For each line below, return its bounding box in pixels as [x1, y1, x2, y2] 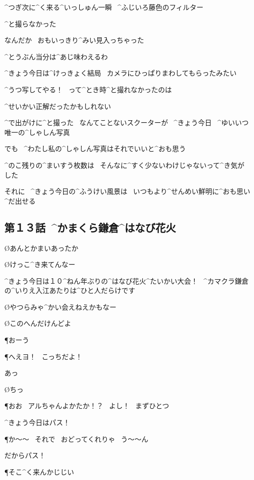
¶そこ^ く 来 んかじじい [4, 466, 74, 477]
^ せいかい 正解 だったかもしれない [4, 101, 111, 111]
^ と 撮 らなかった [4, 18, 56, 28]
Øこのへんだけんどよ [4, 318, 71, 328]
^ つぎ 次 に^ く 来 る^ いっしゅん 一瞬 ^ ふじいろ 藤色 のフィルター [4, 2, 204, 12]
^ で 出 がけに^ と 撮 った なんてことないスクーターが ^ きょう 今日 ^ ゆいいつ [4, 117, 249, 128]
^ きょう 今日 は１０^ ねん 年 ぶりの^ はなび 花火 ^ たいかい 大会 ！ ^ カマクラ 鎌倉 [4, 275, 249, 286]
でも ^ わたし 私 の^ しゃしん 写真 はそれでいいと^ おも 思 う [4, 143, 186, 154]
